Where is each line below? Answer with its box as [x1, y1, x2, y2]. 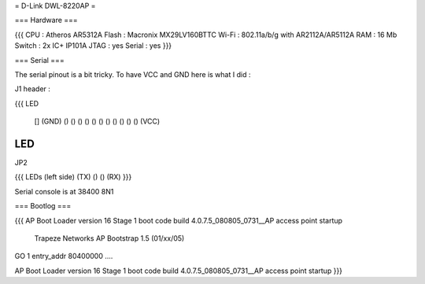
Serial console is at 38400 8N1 [14, 186, 114, 196]
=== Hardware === [14, 16, 78, 25]
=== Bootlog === [14, 201, 72, 211]
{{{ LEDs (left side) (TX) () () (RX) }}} [14, 172, 132, 182]
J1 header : [14, 84, 51, 94]
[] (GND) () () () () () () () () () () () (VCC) [34, 116, 161, 126]
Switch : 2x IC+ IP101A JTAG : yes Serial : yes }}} [14, 41, 172, 50]
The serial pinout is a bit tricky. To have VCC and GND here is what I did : [14, 69, 251, 79]
